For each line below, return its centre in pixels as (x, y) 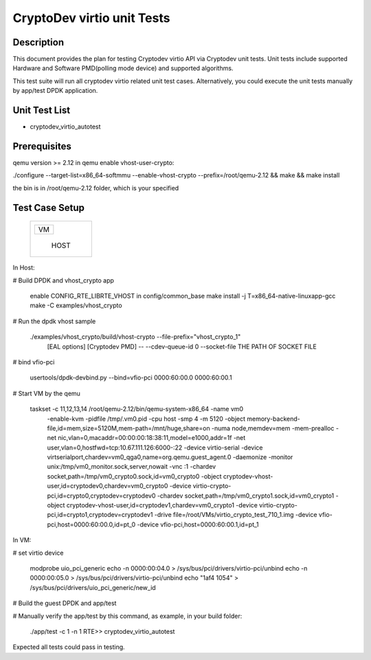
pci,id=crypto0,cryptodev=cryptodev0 (101, 496)
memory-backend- (273, 419)
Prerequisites (42, 146)
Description (38, 42)
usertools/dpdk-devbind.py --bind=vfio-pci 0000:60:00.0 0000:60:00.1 (131, 377)
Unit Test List (42, 110)
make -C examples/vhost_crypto (76, 305)
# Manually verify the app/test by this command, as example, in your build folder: (127, 616)
